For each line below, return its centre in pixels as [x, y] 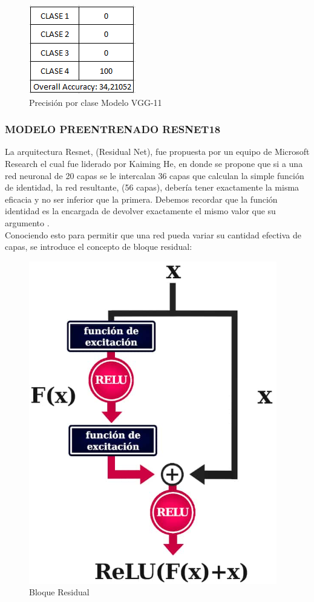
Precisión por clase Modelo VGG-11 [96, 102]
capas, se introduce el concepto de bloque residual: [99, 247]
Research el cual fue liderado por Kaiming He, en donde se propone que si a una [154, 163]
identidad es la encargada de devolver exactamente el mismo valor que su [140, 211]
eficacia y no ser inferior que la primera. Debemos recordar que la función [141, 199]
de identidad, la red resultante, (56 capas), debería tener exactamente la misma [152, 187]
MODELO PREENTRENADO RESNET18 [113, 129]
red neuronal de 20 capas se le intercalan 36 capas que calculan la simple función [155, 175]
